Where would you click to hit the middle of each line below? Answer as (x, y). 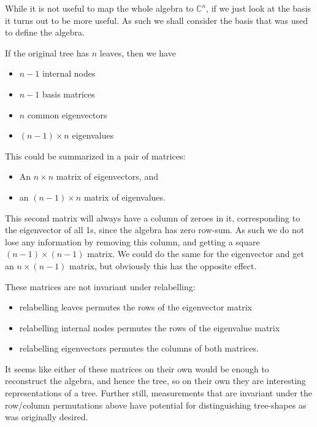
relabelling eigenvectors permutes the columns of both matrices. (139, 348)
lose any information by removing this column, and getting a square (132, 241)
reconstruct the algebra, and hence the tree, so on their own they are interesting (155, 381)
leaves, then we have (138, 52)
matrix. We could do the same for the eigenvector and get (196, 254)
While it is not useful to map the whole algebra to (99, 8)
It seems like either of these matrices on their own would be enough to (137, 368)
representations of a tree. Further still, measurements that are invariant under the (159, 393)
